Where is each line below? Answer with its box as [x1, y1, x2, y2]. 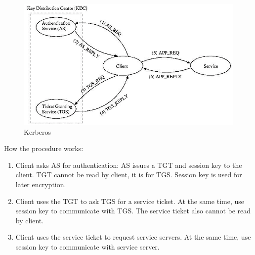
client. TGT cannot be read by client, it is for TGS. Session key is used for [15, 169, 242, 180]
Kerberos [24, 126, 51, 137]
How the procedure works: [4, 143, 84, 153]
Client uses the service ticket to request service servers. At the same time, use [15, 232, 251, 242]
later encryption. [15, 179, 66, 189]
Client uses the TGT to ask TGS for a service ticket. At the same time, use [15, 196, 245, 206]
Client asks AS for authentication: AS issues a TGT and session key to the [15, 159, 242, 170]
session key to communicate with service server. [15, 241, 160, 252]
